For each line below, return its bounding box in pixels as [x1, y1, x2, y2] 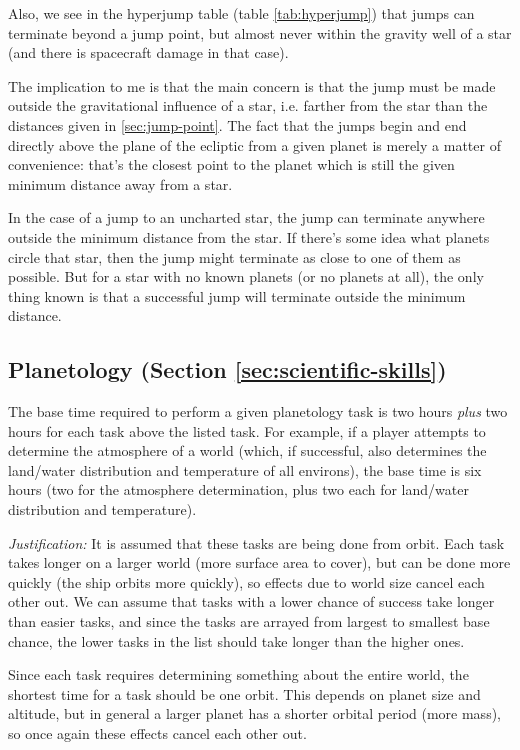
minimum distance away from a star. [8, 173, 233, 194]
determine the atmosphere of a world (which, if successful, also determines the [8, 440, 487, 461]
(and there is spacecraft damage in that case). [8, 42, 289, 63]
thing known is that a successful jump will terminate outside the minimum [8, 285, 466, 306]
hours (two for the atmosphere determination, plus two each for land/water [8, 479, 469, 500]
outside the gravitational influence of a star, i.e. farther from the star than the [8, 95, 488, 116]
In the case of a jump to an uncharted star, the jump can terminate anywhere [8, 207, 485, 228]
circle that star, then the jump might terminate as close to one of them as [8, 246, 461, 267]
